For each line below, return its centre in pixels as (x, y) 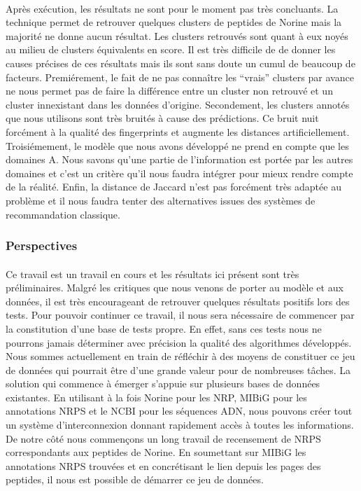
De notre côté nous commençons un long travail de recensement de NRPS (163, 438)
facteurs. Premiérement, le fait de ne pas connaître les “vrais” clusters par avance (180, 77)
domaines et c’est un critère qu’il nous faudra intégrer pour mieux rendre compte (179, 173)
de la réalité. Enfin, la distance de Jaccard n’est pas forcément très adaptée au (174, 187)
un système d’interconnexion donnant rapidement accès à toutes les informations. (180, 425)
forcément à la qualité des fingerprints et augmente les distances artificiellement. (178, 131)
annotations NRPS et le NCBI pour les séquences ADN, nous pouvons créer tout (179, 411)
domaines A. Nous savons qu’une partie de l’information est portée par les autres (179, 159)
